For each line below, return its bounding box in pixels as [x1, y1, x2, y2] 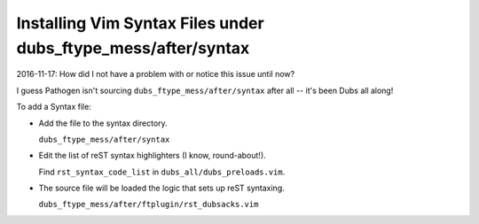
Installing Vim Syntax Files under [16, 13, 265, 33]
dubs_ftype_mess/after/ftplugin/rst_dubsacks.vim [38, 199, 259, 210]
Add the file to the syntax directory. [38, 118, 168, 128]
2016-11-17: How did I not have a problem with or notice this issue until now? [16, 69, 295, 80]
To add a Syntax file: [16, 102, 92, 112]
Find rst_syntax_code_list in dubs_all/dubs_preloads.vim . [38, 166, 286, 177]
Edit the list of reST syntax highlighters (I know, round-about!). [38, 151, 266, 161]
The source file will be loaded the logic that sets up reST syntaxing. [38, 182, 285, 194]
